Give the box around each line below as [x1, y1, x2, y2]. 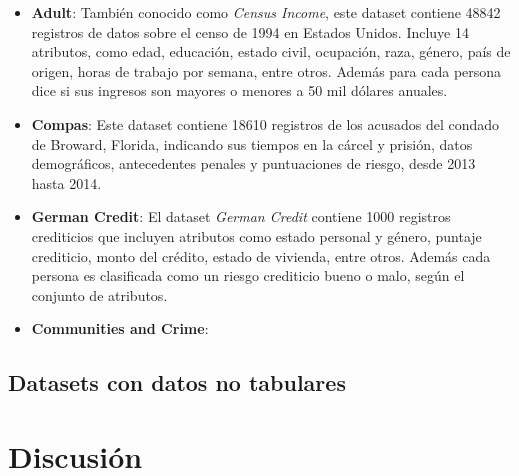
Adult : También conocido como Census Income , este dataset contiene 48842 [31, 2, 501, 22]
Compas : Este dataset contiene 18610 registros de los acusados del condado [31, 113, 500, 134]
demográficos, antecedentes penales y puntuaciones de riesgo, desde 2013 [31, 153, 476, 174]
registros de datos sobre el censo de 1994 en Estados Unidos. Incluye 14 [31, 21, 470, 42]
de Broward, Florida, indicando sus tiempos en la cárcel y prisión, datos [31, 133, 473, 154]
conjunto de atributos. [31, 284, 168, 305]
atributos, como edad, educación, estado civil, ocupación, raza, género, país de [31, 41, 511, 62]
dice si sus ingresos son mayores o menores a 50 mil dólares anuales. [31, 80, 448, 101]
